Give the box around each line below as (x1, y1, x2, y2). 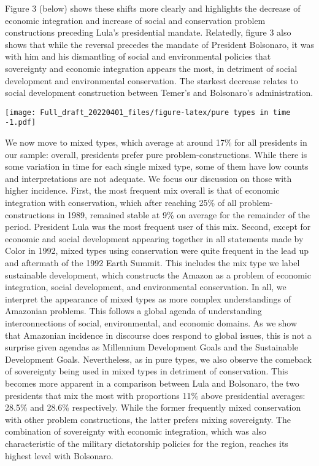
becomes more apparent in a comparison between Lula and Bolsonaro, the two (5, 376, 299, 389)
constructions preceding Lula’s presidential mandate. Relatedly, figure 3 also (5, 26, 291, 39)
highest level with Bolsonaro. (5, 449, 113, 462)
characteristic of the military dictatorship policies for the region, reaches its (5, 436, 288, 449)
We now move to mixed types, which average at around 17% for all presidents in (5, 136, 307, 149)
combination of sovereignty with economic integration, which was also (5, 425, 267, 438)
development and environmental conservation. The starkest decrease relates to (5, 74, 298, 87)
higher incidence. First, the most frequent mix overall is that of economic (5, 184, 280, 197)
